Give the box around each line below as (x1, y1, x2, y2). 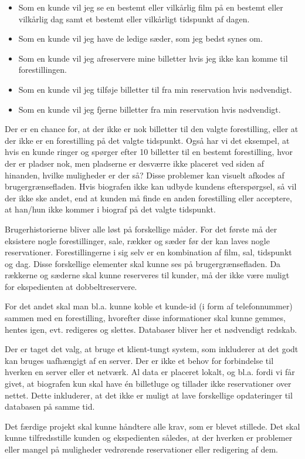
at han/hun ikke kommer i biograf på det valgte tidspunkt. (5, 203, 216, 215)
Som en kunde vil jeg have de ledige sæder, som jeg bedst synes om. (18, 32, 263, 45)
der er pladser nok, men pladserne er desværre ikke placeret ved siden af (5, 157, 264, 169)
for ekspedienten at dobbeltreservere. (5, 280, 137, 292)
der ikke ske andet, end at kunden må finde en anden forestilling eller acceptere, (5, 191, 292, 204)
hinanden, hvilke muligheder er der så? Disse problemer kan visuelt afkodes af (5, 168, 284, 181)
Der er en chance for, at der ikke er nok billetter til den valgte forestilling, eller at (5, 123, 299, 135)
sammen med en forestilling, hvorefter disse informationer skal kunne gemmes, (5, 312, 286, 324)
